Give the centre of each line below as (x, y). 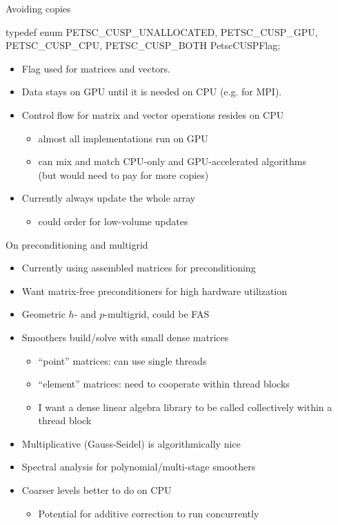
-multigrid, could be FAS (157, 314)
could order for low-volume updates (113, 221)
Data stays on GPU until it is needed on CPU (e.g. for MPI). (152, 92)
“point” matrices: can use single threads (122, 360)
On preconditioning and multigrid (77, 244)
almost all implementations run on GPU (123, 138)
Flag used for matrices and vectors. (96, 68)
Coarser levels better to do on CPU (97, 490)
